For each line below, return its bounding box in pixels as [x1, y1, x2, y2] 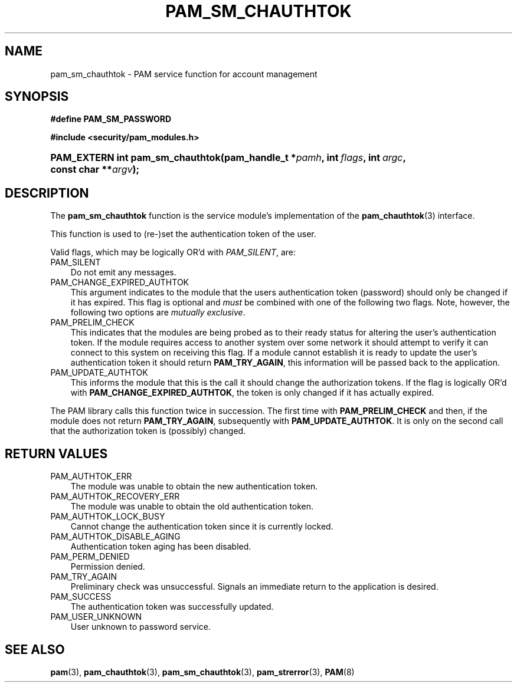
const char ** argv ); [50, 163, 139, 176]
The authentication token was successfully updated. [70, 601, 274, 612]
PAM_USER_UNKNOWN [50, 612, 142, 622]
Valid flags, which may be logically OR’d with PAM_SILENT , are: [50, 247, 296, 258]
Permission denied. [70, 561, 145, 572]
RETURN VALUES [5, 446, 108, 461]
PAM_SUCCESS [50, 591, 112, 602]
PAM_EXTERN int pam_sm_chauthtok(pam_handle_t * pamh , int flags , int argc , [50, 152, 406, 164]
